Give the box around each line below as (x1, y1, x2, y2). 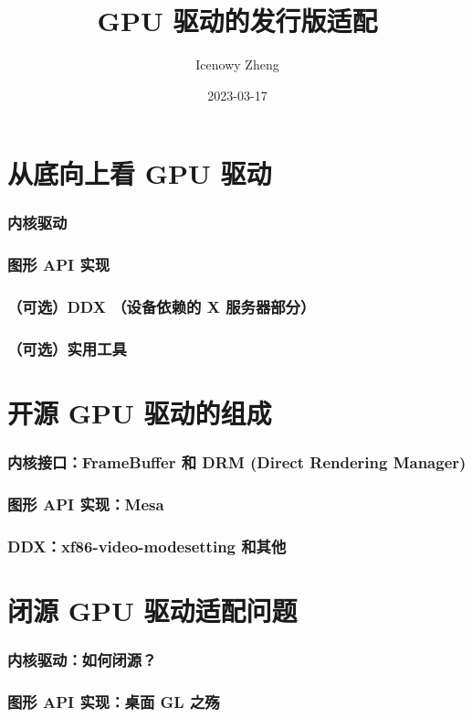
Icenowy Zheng (195, 55, 279, 74)
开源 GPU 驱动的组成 (7, 394, 272, 432)
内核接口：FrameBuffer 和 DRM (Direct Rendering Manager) (7, 451, 467, 474)
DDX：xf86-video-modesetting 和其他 (7, 534, 287, 557)
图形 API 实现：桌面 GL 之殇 (7, 690, 220, 713)
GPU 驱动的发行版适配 (97, 2, 378, 39)
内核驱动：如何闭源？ (7, 648, 157, 671)
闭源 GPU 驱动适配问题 (7, 591, 298, 628)
